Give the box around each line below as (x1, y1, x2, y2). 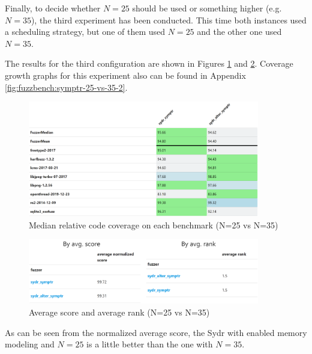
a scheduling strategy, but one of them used (5, 25, 166, 38)
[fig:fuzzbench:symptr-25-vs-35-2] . (5, 81, 128, 93)
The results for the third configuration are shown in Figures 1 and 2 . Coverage (5, 57, 293, 70)
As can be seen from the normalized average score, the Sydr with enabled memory (5, 326, 307, 338)
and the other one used (197, 25, 282, 38)
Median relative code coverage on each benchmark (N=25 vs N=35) (29, 218, 278, 231)
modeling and (5, 338, 55, 350)
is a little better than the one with (86, 338, 213, 350)
